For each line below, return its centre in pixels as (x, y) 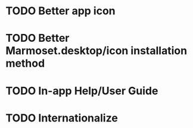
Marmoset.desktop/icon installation (96, 51)
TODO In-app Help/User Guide (82, 91)
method (25, 63)
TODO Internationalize (62, 118)
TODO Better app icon (60, 11)
